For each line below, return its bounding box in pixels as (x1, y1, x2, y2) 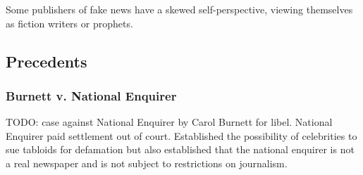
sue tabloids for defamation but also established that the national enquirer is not (6, 142, 355, 157)
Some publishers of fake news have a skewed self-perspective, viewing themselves (6, 2, 353, 16)
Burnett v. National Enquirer (6, 86, 177, 104)
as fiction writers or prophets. (6, 15, 133, 30)
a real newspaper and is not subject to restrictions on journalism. (6, 155, 288, 170)
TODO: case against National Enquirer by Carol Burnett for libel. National (6, 115, 333, 129)
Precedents (6, 50, 87, 72)
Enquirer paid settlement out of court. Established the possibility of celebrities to (6, 128, 357, 143)
